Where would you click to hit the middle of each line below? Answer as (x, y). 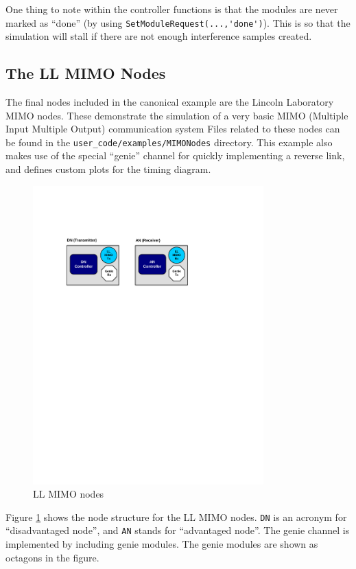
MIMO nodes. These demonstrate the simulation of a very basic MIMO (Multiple (177, 115)
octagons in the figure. (52, 557)
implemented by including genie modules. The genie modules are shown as (162, 544)
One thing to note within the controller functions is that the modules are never (172, 9)
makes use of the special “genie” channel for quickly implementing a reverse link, (175, 155)
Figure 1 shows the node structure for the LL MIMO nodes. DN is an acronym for (176, 516)
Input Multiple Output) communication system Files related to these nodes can (173, 129)
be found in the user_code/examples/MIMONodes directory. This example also (169, 142)
